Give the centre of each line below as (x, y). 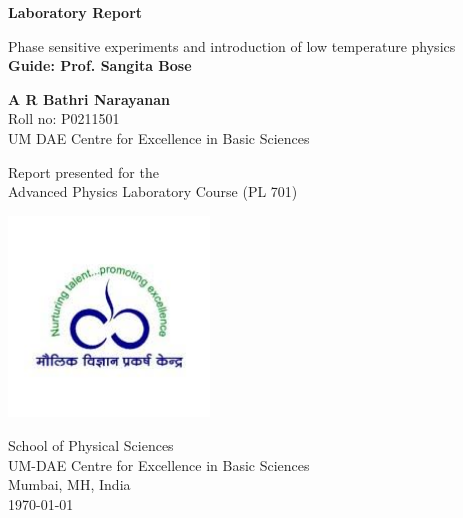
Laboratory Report (75, 12)
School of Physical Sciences (91, 444)
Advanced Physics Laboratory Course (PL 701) (153, 191)
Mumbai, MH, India (69, 484)
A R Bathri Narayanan (89, 98)
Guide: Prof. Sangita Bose (100, 65)
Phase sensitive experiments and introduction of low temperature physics (232, 45)
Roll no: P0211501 (64, 118)
